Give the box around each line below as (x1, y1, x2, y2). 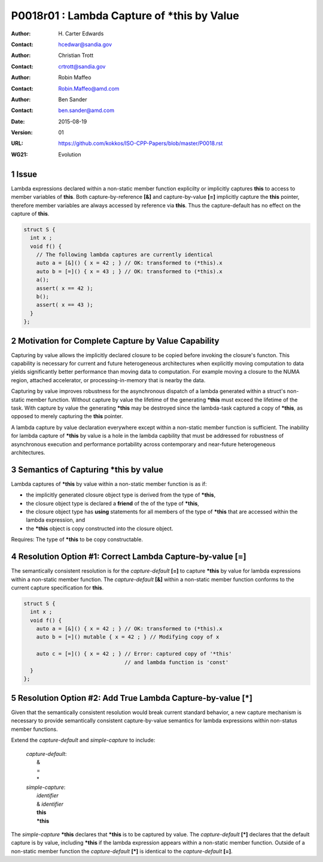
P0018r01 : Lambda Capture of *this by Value (11, 9, 239, 22)
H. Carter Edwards (58, 30, 104, 37)
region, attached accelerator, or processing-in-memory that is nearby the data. (11, 376, 206, 383)
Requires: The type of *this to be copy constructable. (11, 536, 144, 543)
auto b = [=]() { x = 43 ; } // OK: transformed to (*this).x (36, 268, 223, 275)
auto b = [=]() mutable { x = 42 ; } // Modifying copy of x (36, 634, 220, 640)
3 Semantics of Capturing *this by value (11, 464, 164, 474)
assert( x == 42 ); (36, 285, 94, 292)
